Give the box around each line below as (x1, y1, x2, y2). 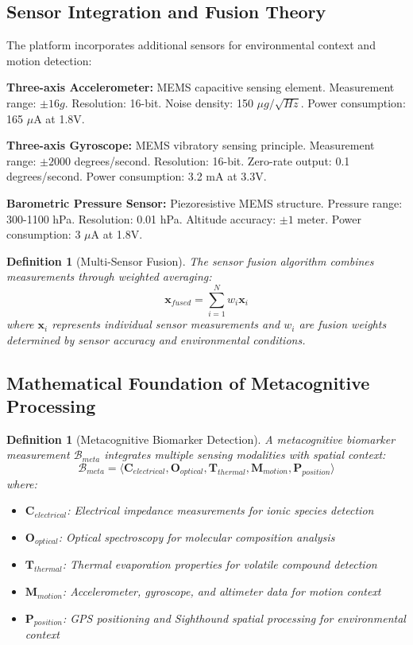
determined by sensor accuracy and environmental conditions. (6, 331, 306, 348)
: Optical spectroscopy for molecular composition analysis (58, 529, 335, 545)
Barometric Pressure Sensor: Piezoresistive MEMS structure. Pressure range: (6, 194, 403, 211)
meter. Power (297, 210, 362, 227)
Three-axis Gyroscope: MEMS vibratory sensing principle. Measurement (6, 137, 375, 153)
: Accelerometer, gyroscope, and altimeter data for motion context (62, 583, 381, 600)
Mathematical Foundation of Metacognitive (6, 370, 370, 394)
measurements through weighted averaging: (6, 268, 212, 285)
